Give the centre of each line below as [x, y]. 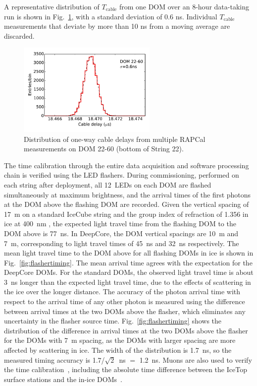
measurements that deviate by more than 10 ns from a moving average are [117, 26]
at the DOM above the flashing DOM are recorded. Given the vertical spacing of [127, 204]
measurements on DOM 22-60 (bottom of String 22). [104, 149]
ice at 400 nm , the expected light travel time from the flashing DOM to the [120, 224]
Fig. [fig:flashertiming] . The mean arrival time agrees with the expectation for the [128, 262]
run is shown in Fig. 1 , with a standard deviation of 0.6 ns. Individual [111, 16]
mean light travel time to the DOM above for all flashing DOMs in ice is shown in [129, 253]
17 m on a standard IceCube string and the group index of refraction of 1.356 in [126, 214]
